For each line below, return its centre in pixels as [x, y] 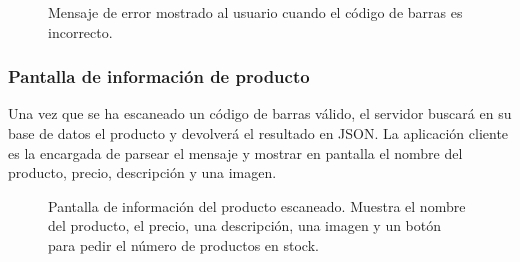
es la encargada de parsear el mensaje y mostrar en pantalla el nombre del [235, 152]
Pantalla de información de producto [159, 76]
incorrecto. [80, 31]
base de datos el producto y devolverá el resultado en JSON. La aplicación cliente [258, 133]
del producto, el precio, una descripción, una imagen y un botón [245, 225]
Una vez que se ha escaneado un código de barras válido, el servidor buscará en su [260, 113]
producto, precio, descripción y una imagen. [142, 172]
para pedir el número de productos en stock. [183, 244]
